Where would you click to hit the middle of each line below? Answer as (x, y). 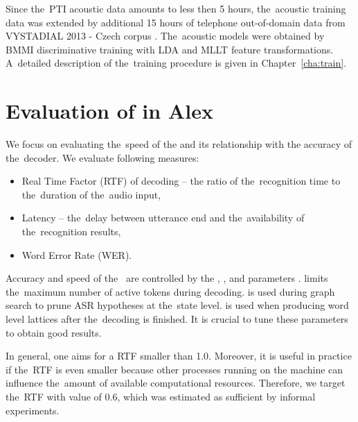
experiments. (33, 410)
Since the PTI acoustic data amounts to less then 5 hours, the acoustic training (176, 8)
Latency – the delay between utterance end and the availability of (163, 218)
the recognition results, (71, 231)
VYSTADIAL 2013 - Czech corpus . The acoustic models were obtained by (165, 36)
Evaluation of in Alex (109, 111)
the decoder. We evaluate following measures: (102, 157)
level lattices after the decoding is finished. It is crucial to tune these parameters (177, 319)
